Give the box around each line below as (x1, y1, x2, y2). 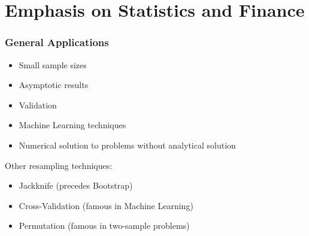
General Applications (5, 35, 109, 50)
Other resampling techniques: (5, 159, 113, 171)
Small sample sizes (19, 58, 87, 71)
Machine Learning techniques (19, 119, 126, 131)
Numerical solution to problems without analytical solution (19, 138, 236, 151)
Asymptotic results (19, 78, 89, 91)
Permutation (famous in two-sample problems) (19, 219, 190, 232)
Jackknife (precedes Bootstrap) (19, 179, 133, 192)
